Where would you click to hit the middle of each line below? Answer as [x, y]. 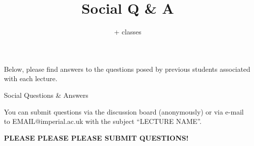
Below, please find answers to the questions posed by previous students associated [127, 69]
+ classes [128, 32]
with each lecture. [31, 78]
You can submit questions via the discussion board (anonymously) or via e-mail [124, 111]
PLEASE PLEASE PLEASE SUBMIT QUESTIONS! [96, 137]
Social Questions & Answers [46, 95]
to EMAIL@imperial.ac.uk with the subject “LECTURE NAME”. [103, 121]
